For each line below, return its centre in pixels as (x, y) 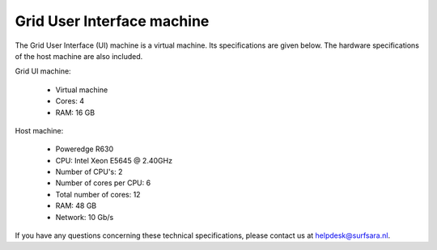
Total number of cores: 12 (98, 194)
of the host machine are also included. (79, 56)
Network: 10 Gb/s (85, 217)
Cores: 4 (70, 101)
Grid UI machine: (43, 71)
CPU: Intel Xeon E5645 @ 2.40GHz (114, 160)
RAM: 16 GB (75, 112)
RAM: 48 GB (76, 206)
